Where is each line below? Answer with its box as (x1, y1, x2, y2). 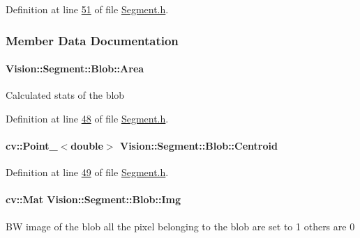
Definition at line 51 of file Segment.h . (6, 2, 169, 16)
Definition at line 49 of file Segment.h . (6, 165, 169, 180)
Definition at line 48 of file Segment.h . (6, 111, 169, 125)
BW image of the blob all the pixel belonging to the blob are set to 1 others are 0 (6, 219, 355, 233)
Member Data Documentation (6, 31, 179, 49)
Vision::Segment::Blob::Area (6, 61, 144, 76)
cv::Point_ (6, 138, 58, 153)
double (70, 138, 103, 153)
